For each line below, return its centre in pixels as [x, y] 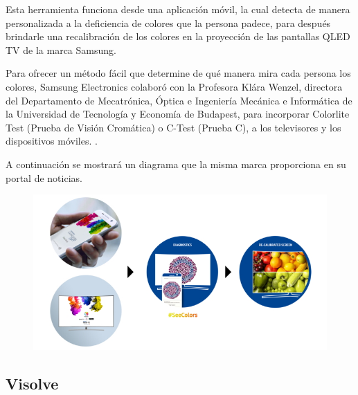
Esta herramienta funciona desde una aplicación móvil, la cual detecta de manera [178, 9]
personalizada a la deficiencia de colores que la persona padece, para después [168, 22]
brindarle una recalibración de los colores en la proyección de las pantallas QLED [178, 36]
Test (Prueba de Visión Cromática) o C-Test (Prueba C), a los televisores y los [173, 127]
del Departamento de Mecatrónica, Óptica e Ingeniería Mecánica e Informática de [179, 100]
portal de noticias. [44, 177]
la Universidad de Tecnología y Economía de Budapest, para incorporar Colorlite [178, 114]
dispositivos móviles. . [52, 141]
